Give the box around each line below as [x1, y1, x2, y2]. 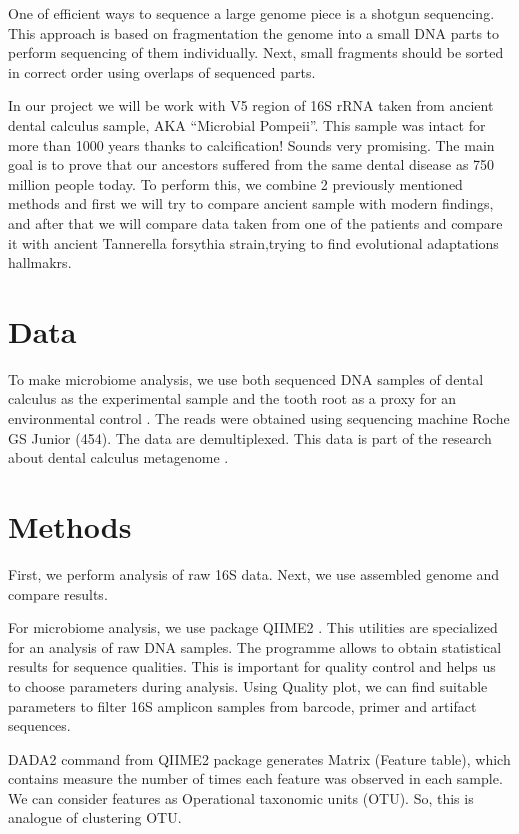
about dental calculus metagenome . [8, 447, 229, 468]
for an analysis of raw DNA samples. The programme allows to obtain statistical [8, 636, 502, 657]
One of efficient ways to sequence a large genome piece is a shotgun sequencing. [8, 3, 495, 23]
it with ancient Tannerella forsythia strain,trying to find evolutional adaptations [8, 232, 499, 253]
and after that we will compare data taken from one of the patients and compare [8, 212, 503, 233]
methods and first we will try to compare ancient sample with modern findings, [8, 193, 494, 214]
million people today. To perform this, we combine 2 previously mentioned [8, 173, 463, 194]
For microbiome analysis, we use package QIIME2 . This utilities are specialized [8, 617, 498, 638]
